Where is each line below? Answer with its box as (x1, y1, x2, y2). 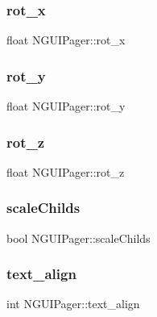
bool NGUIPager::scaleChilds (6, 229, 151, 246)
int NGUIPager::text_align (6, 295, 140, 312)
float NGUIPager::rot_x (6, 31, 126, 48)
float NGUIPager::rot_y (6, 98, 126, 115)
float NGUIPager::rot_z (6, 163, 125, 180)
